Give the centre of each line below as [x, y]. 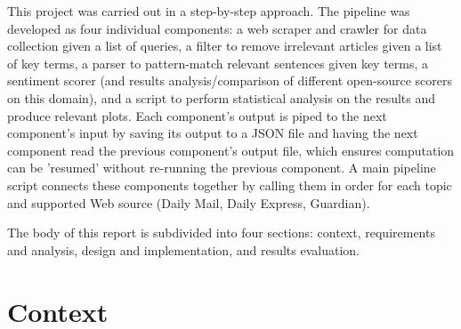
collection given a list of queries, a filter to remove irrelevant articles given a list [225, 46]
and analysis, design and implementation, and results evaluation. [183, 249]
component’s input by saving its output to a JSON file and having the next [213, 133]
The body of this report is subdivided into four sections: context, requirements [221, 233]
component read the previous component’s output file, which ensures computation [231, 150]
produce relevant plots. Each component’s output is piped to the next [197, 115]
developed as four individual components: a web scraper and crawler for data [217, 28]
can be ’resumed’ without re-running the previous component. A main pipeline [222, 168]
